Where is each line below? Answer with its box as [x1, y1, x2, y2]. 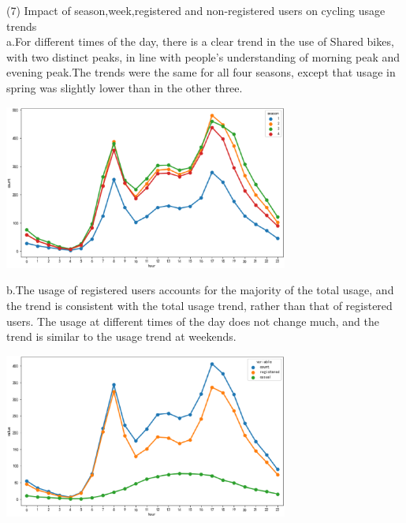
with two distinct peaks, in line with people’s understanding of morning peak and [6, 48, 400, 65]
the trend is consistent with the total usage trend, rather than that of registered [6, 297, 393, 314]
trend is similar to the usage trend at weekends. [6, 328, 237, 345]
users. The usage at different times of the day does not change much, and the [6, 312, 379, 329]
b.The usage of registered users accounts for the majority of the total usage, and [6, 282, 394, 298]
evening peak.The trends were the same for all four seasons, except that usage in [6, 64, 396, 80]
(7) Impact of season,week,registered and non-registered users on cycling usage [6, 2, 386, 18]
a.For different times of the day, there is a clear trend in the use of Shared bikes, [6, 33, 394, 50]
